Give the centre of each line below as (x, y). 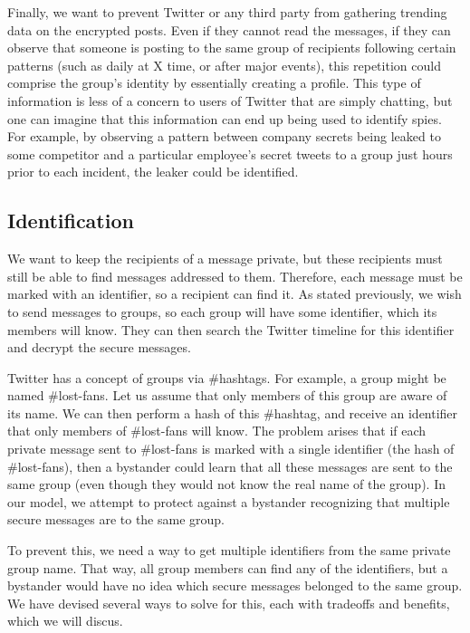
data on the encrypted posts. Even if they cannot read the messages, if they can (229, 29)
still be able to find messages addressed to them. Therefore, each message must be (235, 276)
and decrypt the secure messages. (99, 347)
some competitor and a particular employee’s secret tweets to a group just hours (230, 153)
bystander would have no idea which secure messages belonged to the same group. (235, 585)
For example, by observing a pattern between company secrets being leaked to (224, 136)
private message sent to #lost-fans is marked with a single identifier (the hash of (231, 449)
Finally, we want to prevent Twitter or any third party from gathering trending (227, 12)
